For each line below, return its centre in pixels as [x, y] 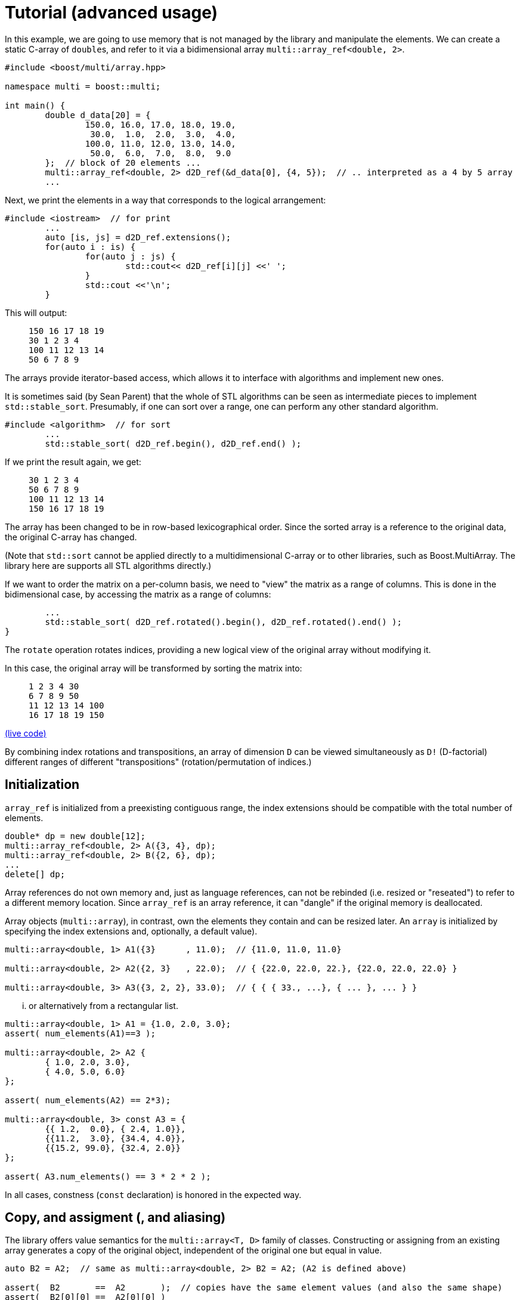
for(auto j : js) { [130, 256]
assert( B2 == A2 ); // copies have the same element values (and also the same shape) [254, 1288]
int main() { [35, 105]
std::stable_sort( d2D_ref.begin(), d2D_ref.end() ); [173, 443]
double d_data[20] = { [98, 115]
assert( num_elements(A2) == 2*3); [88, 1100]
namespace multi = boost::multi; [83, 86]
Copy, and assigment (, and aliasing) [115, 1218]
